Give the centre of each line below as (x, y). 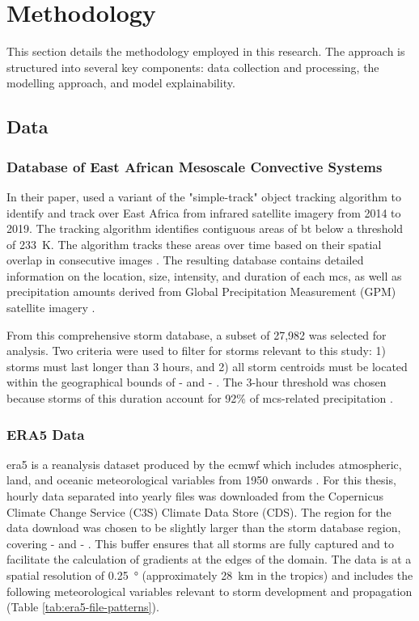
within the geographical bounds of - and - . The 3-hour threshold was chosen (197, 382)
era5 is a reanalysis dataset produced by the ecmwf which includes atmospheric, (204, 464)
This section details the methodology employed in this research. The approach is (206, 51)
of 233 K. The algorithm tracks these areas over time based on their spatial (194, 244)
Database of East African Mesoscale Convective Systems (195, 166)
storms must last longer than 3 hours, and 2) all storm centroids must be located (207, 366)
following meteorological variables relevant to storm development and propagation (209, 591)
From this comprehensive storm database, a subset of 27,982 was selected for (197, 334)
